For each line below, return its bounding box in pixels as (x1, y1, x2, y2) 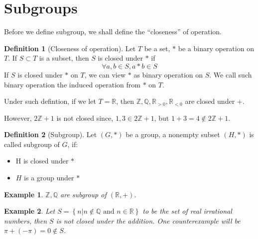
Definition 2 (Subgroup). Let (4, 129, 97, 140)
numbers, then (4, 215, 47, 226)
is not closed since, (56, 112, 114, 123)
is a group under (24, 172, 74, 183)
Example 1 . (4, 189, 43, 199)
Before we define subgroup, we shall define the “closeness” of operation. (4, 26, 222, 37)
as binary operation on (133, 69, 203, 80)
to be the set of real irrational (142, 206, 232, 216)
